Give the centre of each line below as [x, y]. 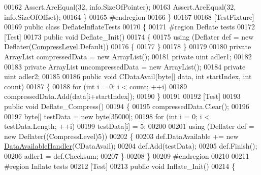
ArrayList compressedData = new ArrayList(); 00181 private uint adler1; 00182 [128, 56]
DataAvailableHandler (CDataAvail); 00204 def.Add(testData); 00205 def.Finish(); [131, 146]
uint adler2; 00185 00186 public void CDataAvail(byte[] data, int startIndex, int [128, 76]
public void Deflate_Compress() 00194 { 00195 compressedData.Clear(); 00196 [127, 106]
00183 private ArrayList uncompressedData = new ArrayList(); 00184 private [125, 66]
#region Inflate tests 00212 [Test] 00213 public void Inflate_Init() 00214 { [120, 166]
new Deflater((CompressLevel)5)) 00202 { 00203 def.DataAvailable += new [121, 136]
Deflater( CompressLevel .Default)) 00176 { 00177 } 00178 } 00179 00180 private [128, 46]
